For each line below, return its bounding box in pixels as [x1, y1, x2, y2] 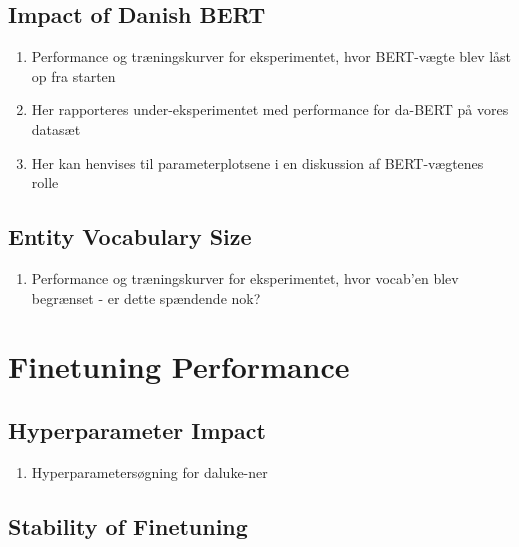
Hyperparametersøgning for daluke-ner [31, 461, 268, 482]
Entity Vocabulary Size [8, 221, 252, 252]
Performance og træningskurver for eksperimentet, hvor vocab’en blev [31, 267, 459, 288]
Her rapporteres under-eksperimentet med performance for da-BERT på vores [31, 99, 509, 120]
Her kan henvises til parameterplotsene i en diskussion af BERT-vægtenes [31, 152, 484, 173]
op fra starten [31, 65, 116, 86]
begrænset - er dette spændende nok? [31, 287, 261, 308]
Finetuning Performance [8, 346, 350, 387]
